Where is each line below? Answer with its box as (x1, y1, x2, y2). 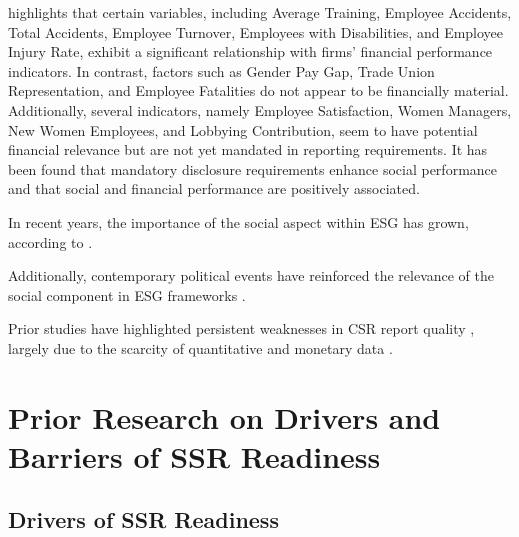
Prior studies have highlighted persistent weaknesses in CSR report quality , (8, 318, 475, 339)
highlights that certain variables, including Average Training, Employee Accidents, (8, 2, 512, 22)
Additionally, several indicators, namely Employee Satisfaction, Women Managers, (8, 99, 512, 120)
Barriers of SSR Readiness (8, 435, 381, 476)
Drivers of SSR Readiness (8, 504, 279, 535)
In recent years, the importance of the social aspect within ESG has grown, (8, 211, 469, 232)
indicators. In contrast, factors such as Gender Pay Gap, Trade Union (8, 60, 435, 81)
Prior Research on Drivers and (8, 396, 441, 437)
